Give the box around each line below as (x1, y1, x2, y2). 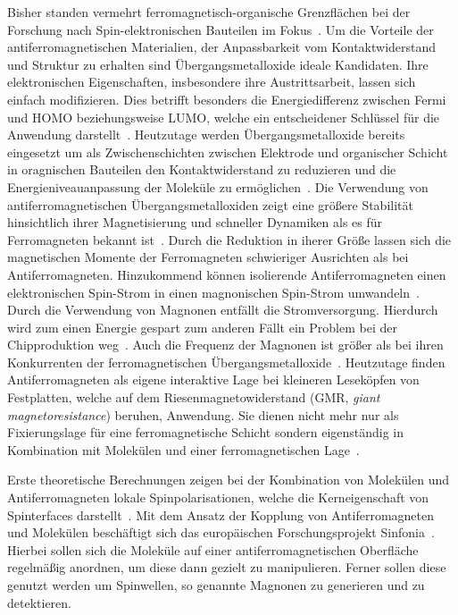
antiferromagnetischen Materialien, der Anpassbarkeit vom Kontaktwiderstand (7, 38, 437, 56)
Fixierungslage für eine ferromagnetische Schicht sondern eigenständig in (7, 423, 404, 442)
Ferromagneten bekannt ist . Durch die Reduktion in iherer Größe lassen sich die (7, 230, 452, 249)
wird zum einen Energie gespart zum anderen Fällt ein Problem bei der (7, 317, 397, 336)
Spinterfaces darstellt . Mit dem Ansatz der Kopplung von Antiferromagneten (7, 505, 435, 524)
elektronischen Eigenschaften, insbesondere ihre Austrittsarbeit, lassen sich (7, 72, 416, 91)
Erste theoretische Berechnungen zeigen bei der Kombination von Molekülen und (7, 470, 449, 489)
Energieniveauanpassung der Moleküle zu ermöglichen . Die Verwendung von (7, 177, 429, 196)
